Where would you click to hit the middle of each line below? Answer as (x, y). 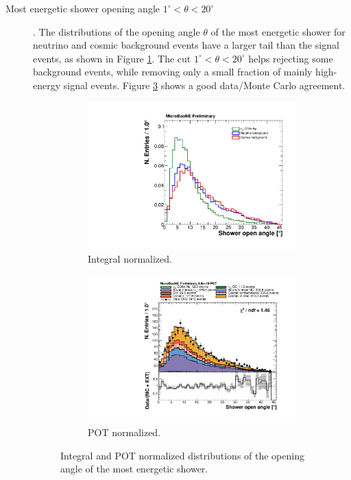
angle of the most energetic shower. (134, 469)
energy (47, 85)
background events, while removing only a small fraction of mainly (173, 72)
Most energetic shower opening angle (83, 8)
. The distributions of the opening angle (117, 31)
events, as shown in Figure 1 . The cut (112, 58)
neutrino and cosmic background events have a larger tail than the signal (186, 45)
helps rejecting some (291, 58)
